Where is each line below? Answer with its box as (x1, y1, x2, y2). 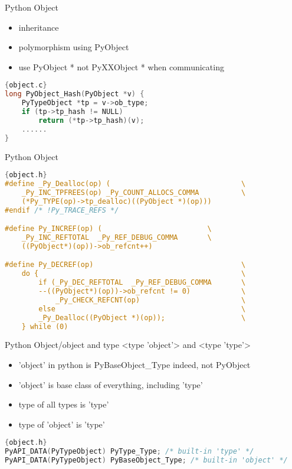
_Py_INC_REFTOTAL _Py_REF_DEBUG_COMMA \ (21, 233, 212, 242)
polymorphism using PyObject (18, 41, 129, 53)
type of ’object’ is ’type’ (18, 418, 105, 430)
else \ (38, 304, 246, 313)
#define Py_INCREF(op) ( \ (5, 224, 212, 233)
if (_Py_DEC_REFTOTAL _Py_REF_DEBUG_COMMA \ (38, 278, 246, 287)
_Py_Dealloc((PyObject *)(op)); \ (38, 313, 246, 322)
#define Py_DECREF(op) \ (5, 260, 246, 269)
